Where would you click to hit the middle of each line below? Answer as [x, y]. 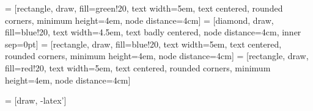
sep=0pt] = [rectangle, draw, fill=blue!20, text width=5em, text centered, [143, 44]
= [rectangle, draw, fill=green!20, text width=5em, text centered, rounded [144, 8]
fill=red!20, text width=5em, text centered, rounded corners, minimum [138, 67]
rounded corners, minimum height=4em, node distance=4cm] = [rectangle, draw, [157, 56]
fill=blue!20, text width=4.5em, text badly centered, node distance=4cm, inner [153, 32]
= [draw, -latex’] [36, 100]
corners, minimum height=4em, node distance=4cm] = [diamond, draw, [139, 20]
